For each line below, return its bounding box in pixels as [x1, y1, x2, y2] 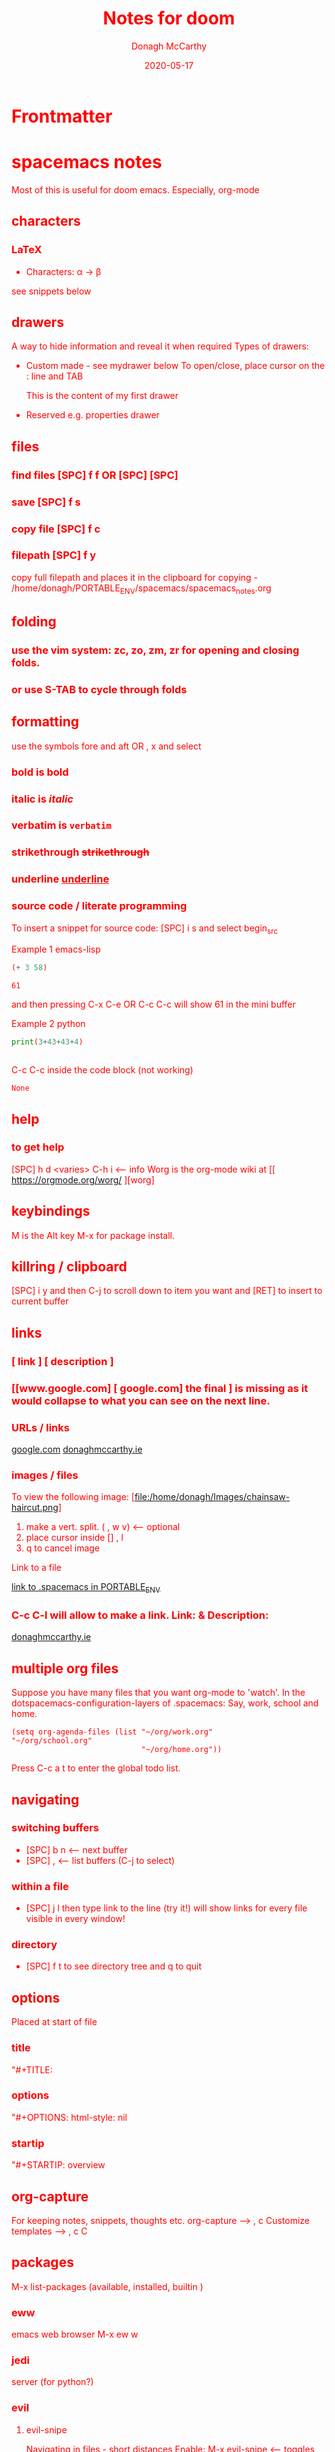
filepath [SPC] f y [11, 548, 97, 562]
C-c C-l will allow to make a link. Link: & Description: [11, 1608, 269, 1622]
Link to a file [11, 1562, 62, 1574]
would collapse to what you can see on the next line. [11, 1393, 271, 1407]
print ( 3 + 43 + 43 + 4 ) [11, 1037, 84, 1047]
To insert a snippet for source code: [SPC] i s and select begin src [11, 922, 279, 936]
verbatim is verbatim [11, 818, 112, 832]
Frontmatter [11, 105, 113, 127]
